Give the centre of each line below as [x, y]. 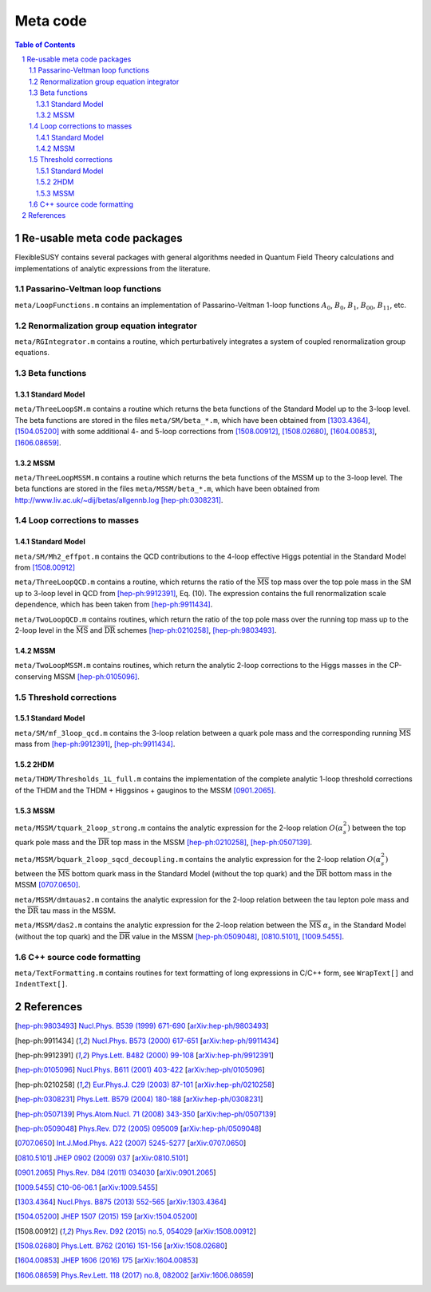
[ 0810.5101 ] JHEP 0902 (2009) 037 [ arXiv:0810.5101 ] [102, 1158]
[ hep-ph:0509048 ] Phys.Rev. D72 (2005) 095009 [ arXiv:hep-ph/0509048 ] [138, 1128]
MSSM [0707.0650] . [47, 885]
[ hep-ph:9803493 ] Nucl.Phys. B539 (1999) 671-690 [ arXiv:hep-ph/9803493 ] [142, 1026]
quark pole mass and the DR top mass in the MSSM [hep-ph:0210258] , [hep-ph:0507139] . [164, 842]
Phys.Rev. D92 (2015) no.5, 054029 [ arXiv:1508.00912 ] [166, 1231]
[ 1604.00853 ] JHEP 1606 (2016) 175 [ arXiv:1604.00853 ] [107, 1260]
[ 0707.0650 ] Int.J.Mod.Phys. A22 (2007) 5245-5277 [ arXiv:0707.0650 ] [130, 1143]
